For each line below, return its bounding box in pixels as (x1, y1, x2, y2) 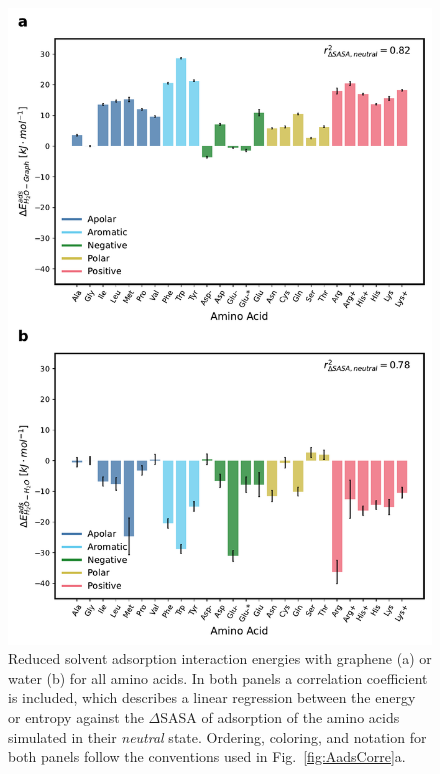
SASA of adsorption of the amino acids (160, 706, 400, 727)
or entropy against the (8, 706, 144, 727)
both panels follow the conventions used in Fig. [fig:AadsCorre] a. (8, 746, 406, 767)
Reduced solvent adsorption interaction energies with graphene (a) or (8, 648, 432, 669)
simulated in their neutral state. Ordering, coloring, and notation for (8, 726, 427, 747)
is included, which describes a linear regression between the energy (8, 687, 416, 708)
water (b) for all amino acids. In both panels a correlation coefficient (8, 667, 428, 688)
